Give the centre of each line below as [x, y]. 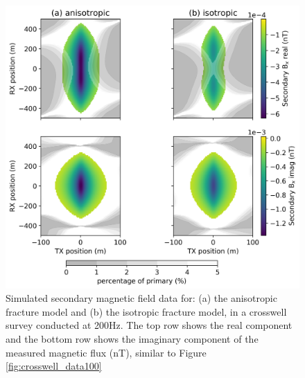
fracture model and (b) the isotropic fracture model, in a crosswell [146, 311]
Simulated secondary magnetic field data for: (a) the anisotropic [141, 298]
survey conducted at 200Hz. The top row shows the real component [149, 325]
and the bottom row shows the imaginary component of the [132, 339]
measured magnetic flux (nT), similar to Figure [106, 352]
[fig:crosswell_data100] [54, 366]
